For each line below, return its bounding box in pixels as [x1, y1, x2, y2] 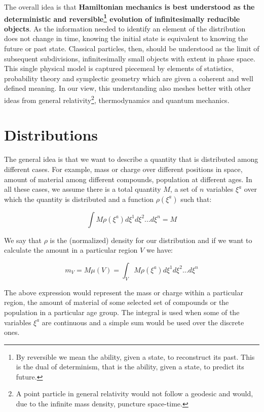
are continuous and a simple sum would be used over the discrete [42, 317, 244, 327]
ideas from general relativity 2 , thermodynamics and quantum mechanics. [4, 93, 230, 105]
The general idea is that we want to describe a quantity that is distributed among [4, 154, 258, 164]
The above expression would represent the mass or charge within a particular [4, 287, 243, 297]
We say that [4, 234, 42, 245]
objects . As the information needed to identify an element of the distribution [4, 23, 246, 33]
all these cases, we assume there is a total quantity [4, 184, 161, 194]
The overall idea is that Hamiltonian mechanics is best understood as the [4, 2, 255, 12]
